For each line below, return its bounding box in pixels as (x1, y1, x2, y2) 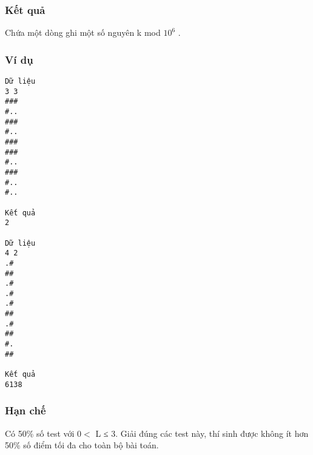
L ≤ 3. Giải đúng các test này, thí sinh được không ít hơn (95, 426, 309, 439)
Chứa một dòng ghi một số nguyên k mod (5, 26, 161, 39)
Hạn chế (5, 403, 46, 418)
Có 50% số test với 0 (5, 426, 82, 439)
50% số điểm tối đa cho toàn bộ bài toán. (5, 439, 159, 451)
